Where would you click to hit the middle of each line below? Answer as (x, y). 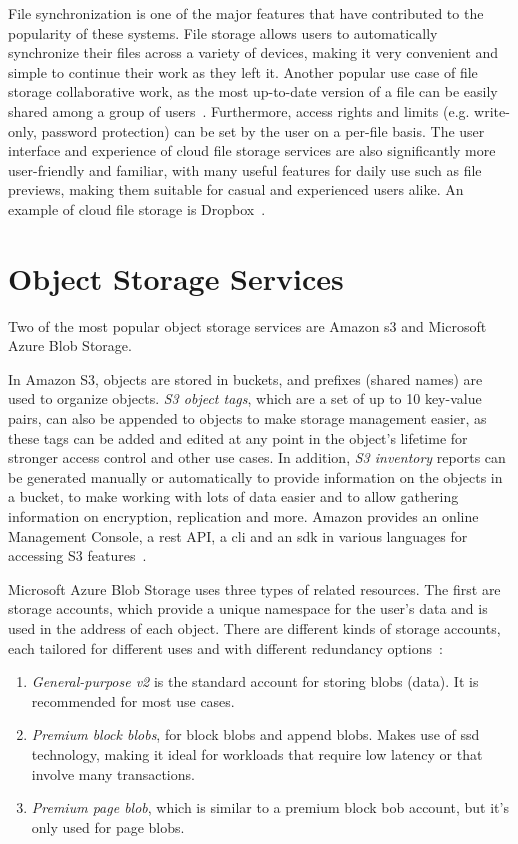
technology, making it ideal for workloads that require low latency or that (257, 753)
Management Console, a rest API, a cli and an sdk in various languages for (238, 535)
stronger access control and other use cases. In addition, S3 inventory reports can (257, 457)
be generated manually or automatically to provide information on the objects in (255, 476)
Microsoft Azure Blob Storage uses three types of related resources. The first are (254, 588)
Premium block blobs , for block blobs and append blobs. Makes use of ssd (255, 734)
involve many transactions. (113, 773)
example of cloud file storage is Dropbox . (137, 208)
